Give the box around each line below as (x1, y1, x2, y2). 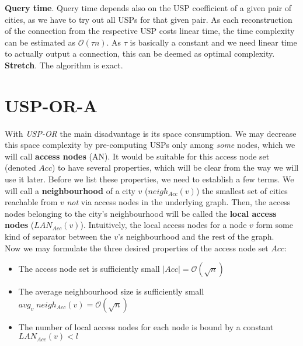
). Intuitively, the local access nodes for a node (80, 219, 247, 231)
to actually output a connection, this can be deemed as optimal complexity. (5, 47, 275, 60)
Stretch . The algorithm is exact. (5, 58, 123, 71)
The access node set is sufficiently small (18, 262, 160, 275)
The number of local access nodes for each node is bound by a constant (18, 320, 274, 333)
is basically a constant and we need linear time (130, 36, 297, 48)
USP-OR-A (5, 93, 97, 117)
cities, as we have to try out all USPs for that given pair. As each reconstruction (5, 13, 292, 25)
